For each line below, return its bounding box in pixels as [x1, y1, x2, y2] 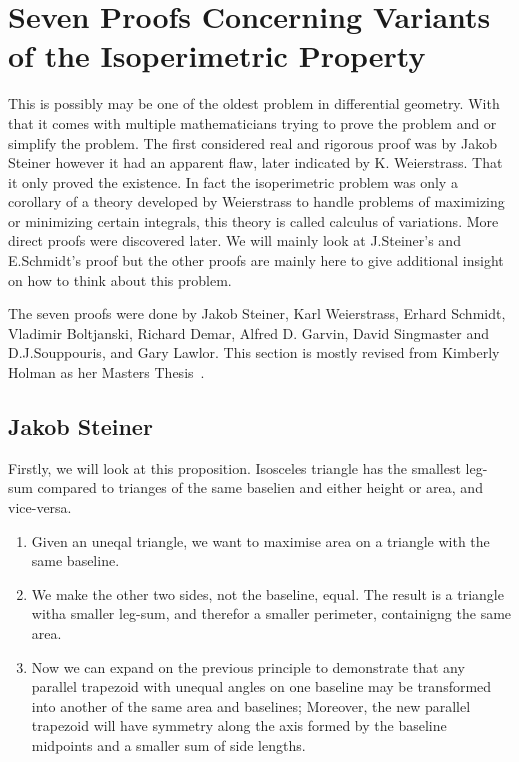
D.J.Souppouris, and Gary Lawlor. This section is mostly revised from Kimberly [8, 342, 500, 363]
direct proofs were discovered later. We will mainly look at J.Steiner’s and [8, 230, 461, 251]
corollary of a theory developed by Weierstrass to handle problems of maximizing [8, 191, 505, 212]
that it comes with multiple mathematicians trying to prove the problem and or [8, 112, 497, 133]
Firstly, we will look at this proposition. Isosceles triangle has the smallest [8, 457, 461, 478]
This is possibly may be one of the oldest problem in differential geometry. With [8, 93, 500, 114]
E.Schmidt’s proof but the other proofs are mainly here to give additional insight [8, 250, 504, 271]
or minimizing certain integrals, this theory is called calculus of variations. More [8, 210, 499, 231]
